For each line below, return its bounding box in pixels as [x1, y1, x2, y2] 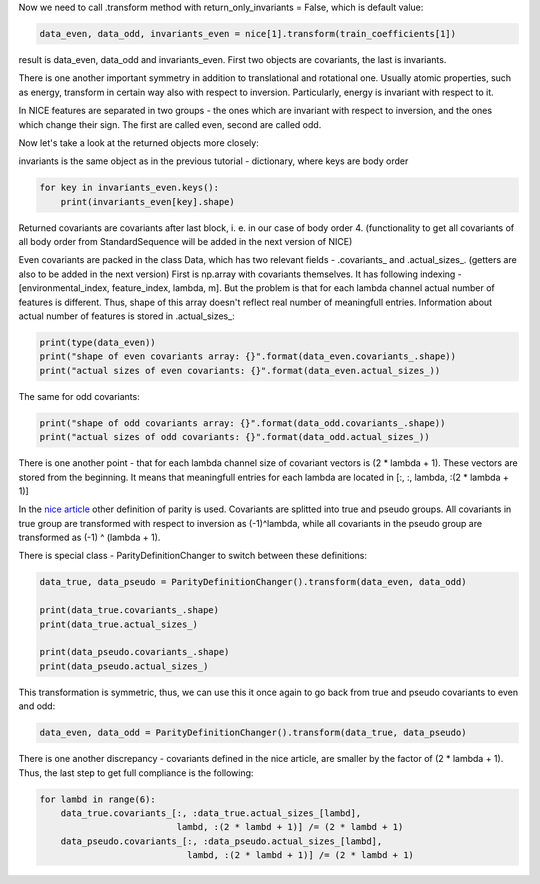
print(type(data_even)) [39, 337, 157, 348]
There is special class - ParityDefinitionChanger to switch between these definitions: [18, 550, 367, 562]
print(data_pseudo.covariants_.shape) [39, 646, 230, 658]
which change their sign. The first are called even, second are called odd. [18, 118, 322, 130]
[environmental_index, [18, 282, 110, 294]
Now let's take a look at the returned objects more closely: [18, 136, 259, 149]
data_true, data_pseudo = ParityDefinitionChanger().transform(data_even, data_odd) [39, 576, 467, 588]
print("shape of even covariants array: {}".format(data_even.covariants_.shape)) [39, 351, 457, 362]
